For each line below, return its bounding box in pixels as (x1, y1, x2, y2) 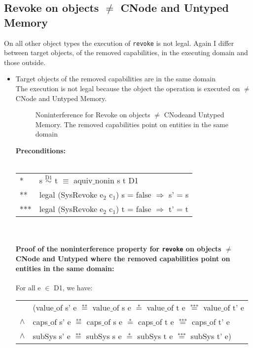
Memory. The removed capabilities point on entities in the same (35, 119, 228, 129)
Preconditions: (15, 145, 66, 155)
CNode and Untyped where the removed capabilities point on (15, 253, 230, 264)
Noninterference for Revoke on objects (35, 109, 150, 120)
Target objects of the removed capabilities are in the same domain (15, 73, 216, 84)
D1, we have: (54, 282, 93, 292)
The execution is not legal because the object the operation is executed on (15, 83, 240, 94)
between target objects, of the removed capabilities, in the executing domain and (4, 47, 248, 58)
